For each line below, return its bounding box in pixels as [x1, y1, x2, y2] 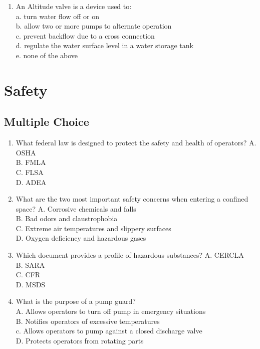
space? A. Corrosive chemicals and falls [16, 203, 136, 214]
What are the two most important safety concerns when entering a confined [16, 194, 248, 204]
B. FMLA [16, 157, 46, 167]
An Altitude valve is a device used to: [16, 1, 132, 11]
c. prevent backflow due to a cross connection [16, 30, 155, 41]
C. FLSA [16, 166, 44, 177]
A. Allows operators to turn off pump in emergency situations [16, 306, 206, 316]
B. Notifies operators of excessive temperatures [16, 315, 160, 326]
